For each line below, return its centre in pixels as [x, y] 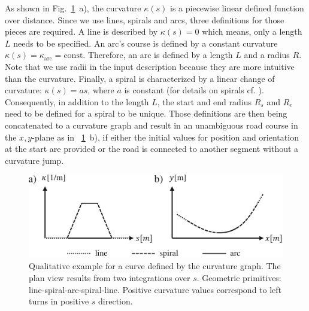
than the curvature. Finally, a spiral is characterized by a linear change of [140, 78]
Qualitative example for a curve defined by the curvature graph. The [155, 266]
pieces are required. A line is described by [81, 31]
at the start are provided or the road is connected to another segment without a [152, 149]
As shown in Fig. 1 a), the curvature [73, 8]
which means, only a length [252, 31]
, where [101, 90]
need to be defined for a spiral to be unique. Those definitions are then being [146, 113]
